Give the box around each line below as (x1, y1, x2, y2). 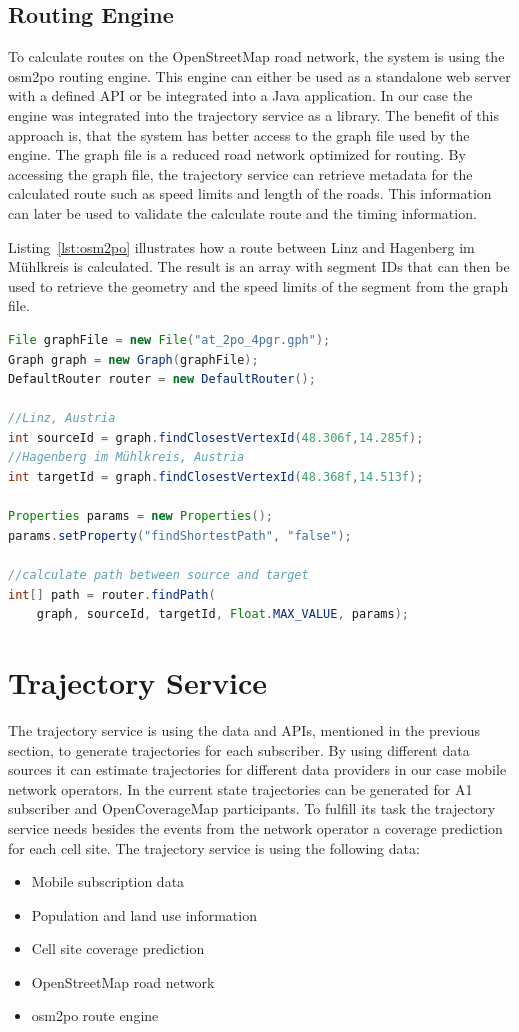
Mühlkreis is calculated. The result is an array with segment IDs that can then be (8, 256, 510, 277)
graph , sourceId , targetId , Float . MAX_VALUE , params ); (36, 607, 410, 622)
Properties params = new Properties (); (8, 509, 273, 524)
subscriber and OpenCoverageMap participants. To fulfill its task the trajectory (8, 798, 496, 819)
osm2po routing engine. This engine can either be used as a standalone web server (8, 65, 511, 86)
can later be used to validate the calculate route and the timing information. (8, 202, 477, 223)
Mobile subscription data (31, 871, 185, 892)
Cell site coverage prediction (31, 938, 205, 959)
